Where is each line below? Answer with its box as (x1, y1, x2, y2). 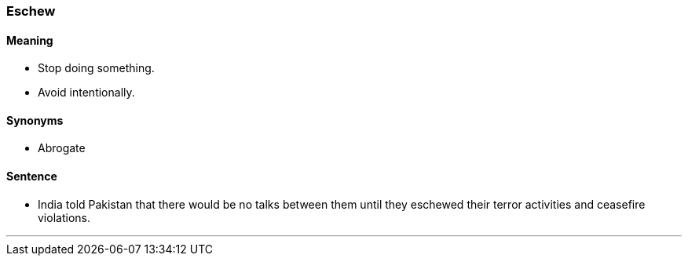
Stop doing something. (38, 61, 155, 75)
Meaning (6, 33, 53, 47)
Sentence (6, 169, 57, 184)
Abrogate (38, 141, 86, 155)
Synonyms (6, 113, 64, 127)
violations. (38, 210, 90, 224)
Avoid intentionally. (38, 86, 135, 100)
